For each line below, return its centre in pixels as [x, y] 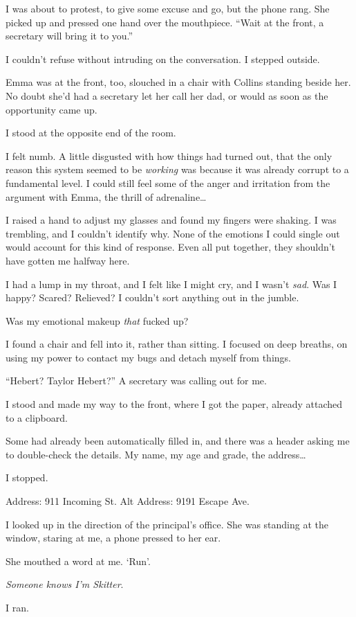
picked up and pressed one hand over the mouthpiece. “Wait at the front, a [165, 22]
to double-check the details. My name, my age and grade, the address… [156, 454]
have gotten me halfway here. [68, 260]
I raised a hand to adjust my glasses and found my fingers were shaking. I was [171, 220]
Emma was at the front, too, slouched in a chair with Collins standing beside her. [178, 82]
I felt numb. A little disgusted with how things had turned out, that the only [169, 155]
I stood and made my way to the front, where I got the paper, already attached [174, 404]
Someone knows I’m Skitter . [65, 584]
